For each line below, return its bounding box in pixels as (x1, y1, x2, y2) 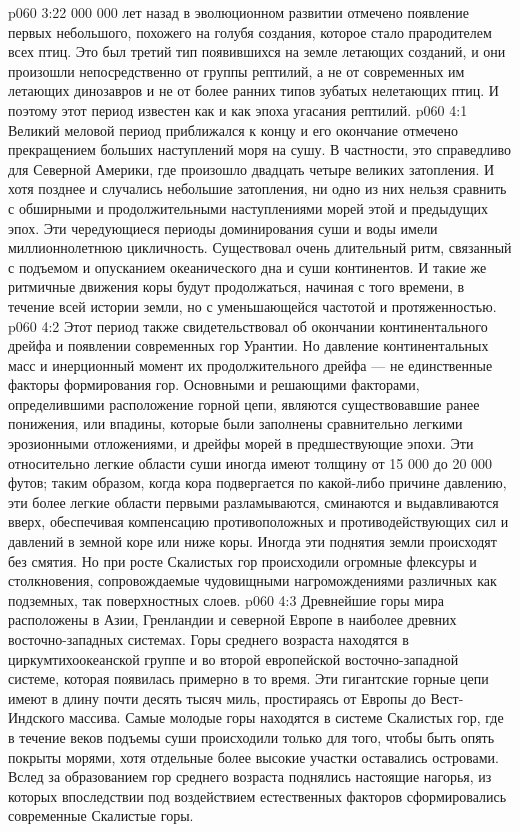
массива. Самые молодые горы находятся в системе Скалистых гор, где (69, 707, 504, 728)
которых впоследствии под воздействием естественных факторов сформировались (8, 785, 507, 806)
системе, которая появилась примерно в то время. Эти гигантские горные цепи (8, 668, 489, 689)
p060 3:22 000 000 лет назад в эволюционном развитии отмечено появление (8, 2, 469, 22)
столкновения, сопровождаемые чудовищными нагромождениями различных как (8, 570, 497, 591)
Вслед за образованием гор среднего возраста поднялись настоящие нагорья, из (8, 766, 492, 787)
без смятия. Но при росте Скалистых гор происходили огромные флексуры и (8, 550, 477, 571)
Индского (8, 707, 65, 728)
